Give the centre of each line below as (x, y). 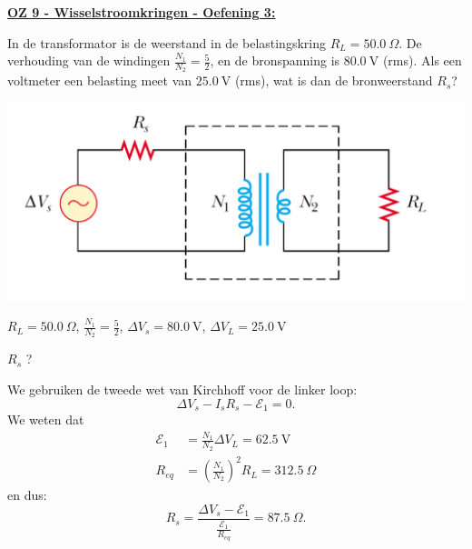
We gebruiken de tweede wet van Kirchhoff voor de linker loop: (182, 389)
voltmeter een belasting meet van (100, 80)
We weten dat (46, 419)
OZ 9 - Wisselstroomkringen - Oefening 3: (142, 12)
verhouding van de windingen (89, 60)
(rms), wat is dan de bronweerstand (334, 80)
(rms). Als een (422, 60)
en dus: (27, 495)
